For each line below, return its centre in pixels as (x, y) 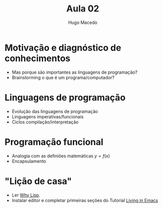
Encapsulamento (29, 161)
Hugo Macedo (83, 22)
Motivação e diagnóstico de (63, 48)
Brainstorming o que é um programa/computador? (63, 77)
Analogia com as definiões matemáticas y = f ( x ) (61, 156)
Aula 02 (83, 9)
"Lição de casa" (38, 181)
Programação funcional (54, 142)
